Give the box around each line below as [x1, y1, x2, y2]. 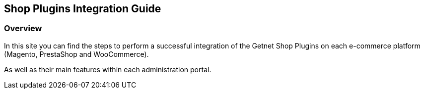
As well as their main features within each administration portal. [4, 65, 212, 74]
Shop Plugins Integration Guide [4, 2, 161, 15]
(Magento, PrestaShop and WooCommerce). [4, 49, 149, 58]
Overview [4, 23, 42, 34]
